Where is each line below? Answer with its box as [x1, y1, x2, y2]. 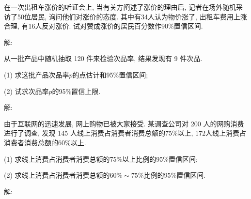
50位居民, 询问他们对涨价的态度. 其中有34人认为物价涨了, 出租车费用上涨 [17, 11, 247, 21]
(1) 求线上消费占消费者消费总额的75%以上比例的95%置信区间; [4, 153, 198, 164]
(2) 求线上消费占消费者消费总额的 [4, 170, 110, 180]
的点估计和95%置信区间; [72, 69, 148, 79]
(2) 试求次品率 [4, 86, 49, 96]
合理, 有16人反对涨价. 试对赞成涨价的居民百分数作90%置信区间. [4, 21, 203, 31]
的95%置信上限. [52, 86, 101, 96]
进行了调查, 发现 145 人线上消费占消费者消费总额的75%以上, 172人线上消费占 [4, 128, 247, 138]
